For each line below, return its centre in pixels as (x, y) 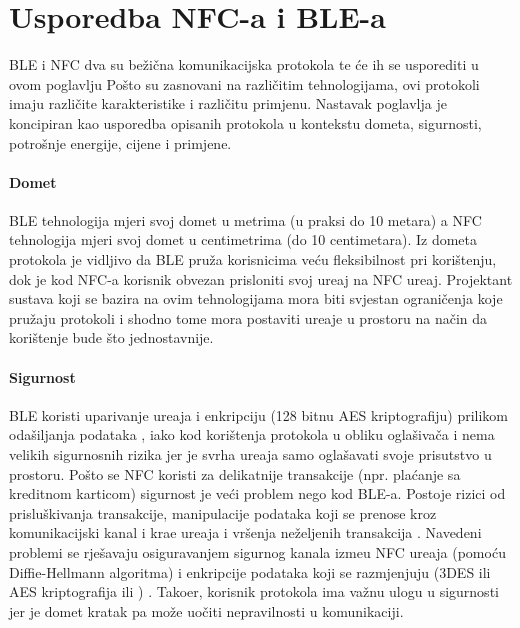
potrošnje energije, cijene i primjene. (120, 142)
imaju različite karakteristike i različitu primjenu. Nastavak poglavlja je (228, 103)
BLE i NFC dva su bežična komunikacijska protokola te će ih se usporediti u (244, 64)
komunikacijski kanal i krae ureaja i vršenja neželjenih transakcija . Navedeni (245, 532)
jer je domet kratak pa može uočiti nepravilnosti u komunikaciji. (206, 610)
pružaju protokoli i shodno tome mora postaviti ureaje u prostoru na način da (248, 317)
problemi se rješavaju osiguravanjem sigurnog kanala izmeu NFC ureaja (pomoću (257, 552)
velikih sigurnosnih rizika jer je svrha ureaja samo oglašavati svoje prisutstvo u (250, 454)
